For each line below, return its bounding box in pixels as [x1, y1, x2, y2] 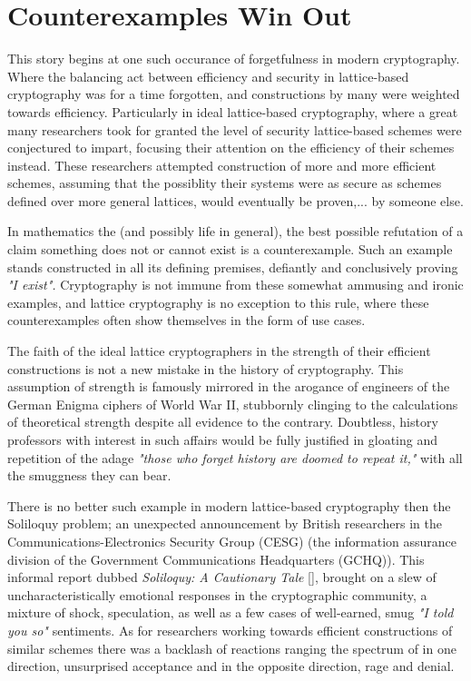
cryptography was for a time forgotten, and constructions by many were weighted [7, 84, 460, 104]
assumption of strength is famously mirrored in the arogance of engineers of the [7, 377, 450, 396]
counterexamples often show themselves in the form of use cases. [7, 311, 366, 330]
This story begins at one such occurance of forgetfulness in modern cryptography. [7, 49, 460, 68]
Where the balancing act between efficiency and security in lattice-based [7, 66, 409, 85]
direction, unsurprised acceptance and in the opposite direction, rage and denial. [7, 656, 455, 676]
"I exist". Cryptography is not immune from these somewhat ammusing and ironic [7, 275, 464, 294]
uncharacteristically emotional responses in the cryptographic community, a [7, 585, 427, 604]
